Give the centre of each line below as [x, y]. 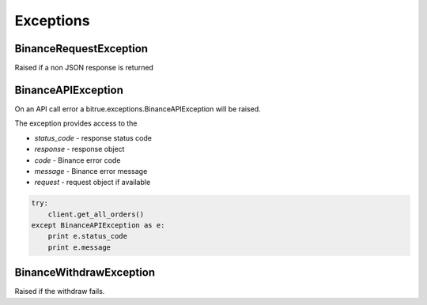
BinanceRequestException [81, 49]
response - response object [79, 149]
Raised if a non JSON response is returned [84, 68]
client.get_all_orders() [96, 214]
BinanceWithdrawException [85, 273]
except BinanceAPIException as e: [98, 226]
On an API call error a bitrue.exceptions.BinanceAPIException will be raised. [138, 109]
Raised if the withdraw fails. [60, 292]
